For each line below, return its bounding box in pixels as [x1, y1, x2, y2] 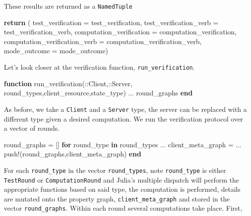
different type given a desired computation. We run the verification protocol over [4, 113, 243, 123]
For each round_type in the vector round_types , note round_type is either [4, 165, 226, 175]
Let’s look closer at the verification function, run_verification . [4, 62, 195, 72]
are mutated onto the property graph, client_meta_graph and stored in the [4, 193, 230, 203]
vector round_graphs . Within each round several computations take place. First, [4, 203, 242, 213]
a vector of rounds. [4, 123, 59, 133]
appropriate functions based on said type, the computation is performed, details [4, 184, 241, 194]
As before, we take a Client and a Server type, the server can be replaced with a [4, 104, 247, 114]
